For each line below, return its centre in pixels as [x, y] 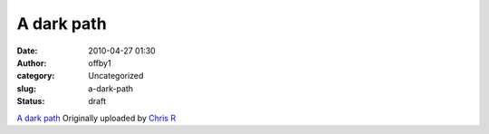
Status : [31, 101]
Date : [27, 51]
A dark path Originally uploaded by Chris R [96, 118]
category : [36, 76]
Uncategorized [116, 76]
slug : [26, 88]
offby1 [100, 62]
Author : [32, 62]
